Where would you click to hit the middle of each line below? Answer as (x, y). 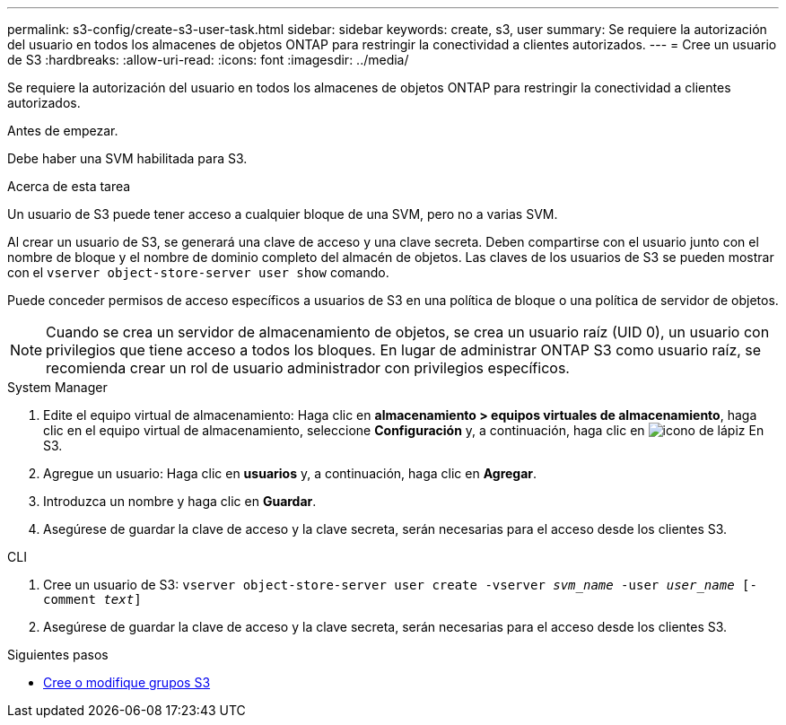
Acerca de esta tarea (69, 186)
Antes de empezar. (63, 131)
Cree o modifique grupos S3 (127, 682)
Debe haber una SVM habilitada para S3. (127, 158)
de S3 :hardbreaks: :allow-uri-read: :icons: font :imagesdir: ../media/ (208, 60)
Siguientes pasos (58, 655)
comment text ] (92, 599)
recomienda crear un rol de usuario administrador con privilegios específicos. (308, 368)
